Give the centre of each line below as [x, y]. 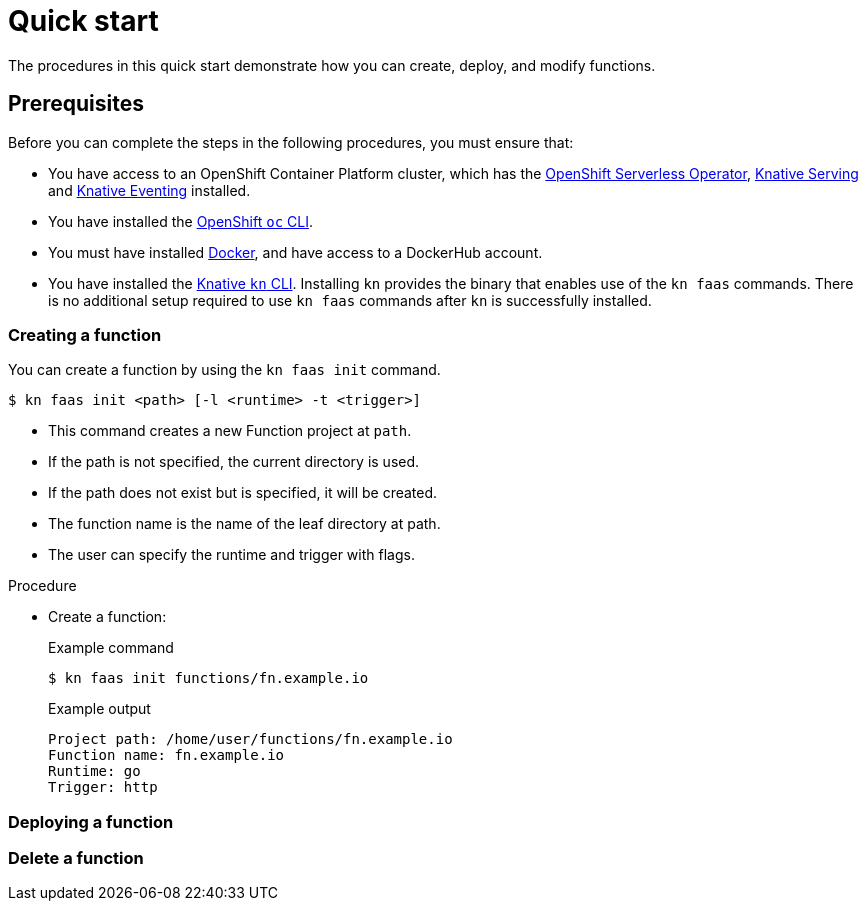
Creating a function [85, 334]
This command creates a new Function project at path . [230, 431]
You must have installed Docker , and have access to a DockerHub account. [295, 252]
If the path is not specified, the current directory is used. [234, 462]
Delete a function [76, 858]
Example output [99, 709]
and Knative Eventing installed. [149, 190]
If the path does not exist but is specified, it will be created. [243, 493]
